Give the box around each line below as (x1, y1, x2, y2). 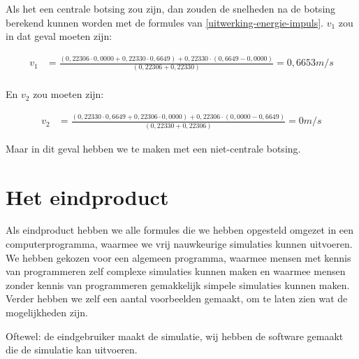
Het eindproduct (6, 182, 169, 211)
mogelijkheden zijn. (6, 305, 88, 319)
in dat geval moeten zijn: (6, 29, 112, 43)
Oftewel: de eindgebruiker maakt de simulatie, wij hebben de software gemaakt (6, 328, 344, 343)
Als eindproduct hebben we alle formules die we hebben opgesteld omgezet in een (6, 223, 354, 237)
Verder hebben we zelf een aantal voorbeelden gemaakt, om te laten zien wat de (6, 291, 348, 306)
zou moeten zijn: (33, 87, 104, 101)
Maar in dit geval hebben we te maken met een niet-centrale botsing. (6, 141, 301, 155)
